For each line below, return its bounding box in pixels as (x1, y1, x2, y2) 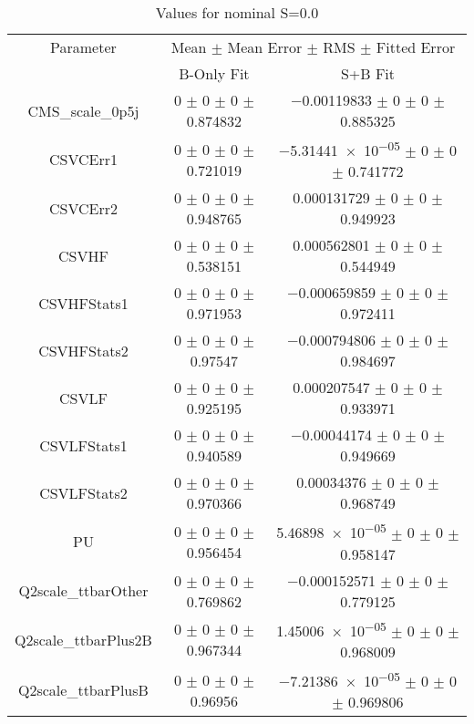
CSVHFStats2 (38, 339, 129, 361)
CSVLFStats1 (39, 434, 128, 456)
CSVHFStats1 (38, 292, 129, 314)
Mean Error (227, 36, 303, 57)
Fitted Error (376, 36, 456, 57)
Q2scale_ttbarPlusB (18, 679, 149, 701)
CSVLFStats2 (39, 481, 128, 503)
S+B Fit (340, 63, 396, 84)
